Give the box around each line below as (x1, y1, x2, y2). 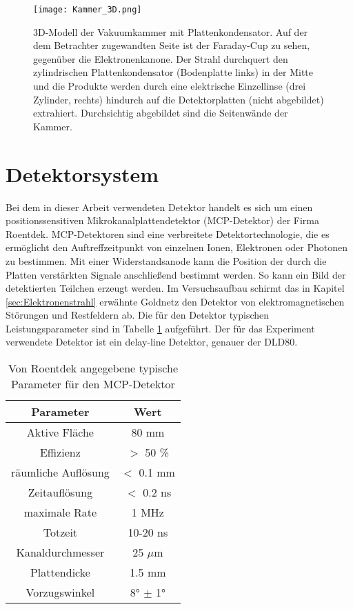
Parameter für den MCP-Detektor (11, 376, 175, 392)
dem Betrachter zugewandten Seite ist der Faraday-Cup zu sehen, (33, 38, 310, 52)
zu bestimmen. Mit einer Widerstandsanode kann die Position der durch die (6, 253, 327, 268)
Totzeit (43, 524, 78, 541)
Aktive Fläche (26, 424, 94, 441)
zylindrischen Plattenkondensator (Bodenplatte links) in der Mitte (33, 65, 314, 79)
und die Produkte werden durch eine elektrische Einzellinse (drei (33, 79, 306, 93)
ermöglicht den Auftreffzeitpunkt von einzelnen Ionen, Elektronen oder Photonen (6, 240, 348, 254)
